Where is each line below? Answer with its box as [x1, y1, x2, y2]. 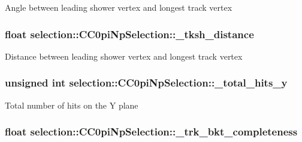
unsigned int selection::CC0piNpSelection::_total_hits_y [5, 75, 288, 90]
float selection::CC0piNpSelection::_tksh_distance [5, 26, 254, 41]
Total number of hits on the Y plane [5, 98, 138, 111]
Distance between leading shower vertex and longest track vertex [5, 50, 243, 62]
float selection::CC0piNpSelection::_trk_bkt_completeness [5, 124, 298, 139]
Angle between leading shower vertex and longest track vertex [5, 1, 232, 13]
